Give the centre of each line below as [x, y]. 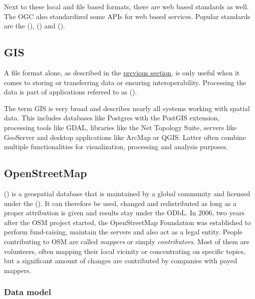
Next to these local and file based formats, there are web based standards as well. [127, 6]
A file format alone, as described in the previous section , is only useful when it [122, 72]
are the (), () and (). [35, 26]
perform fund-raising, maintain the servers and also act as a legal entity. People [123, 232]
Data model [28, 292]
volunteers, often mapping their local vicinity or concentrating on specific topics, [125, 251]
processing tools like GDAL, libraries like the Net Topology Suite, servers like [120, 127]
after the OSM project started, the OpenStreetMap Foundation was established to [127, 222]
